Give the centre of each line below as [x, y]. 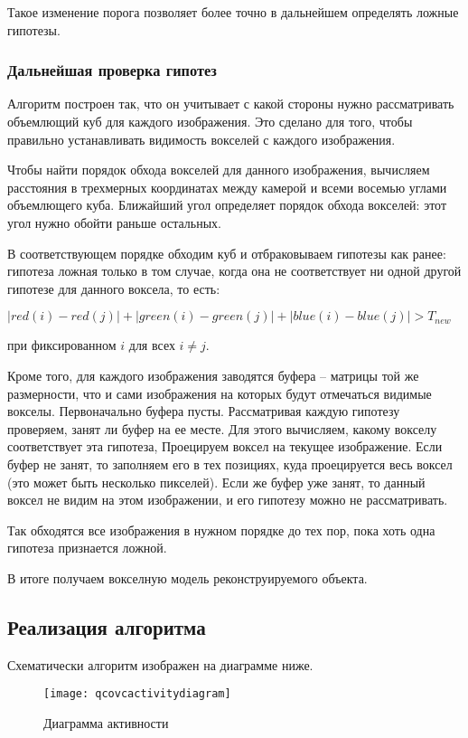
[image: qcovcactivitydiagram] [137, 694]
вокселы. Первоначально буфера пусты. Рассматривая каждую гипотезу [204, 411]
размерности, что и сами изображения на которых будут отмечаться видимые [220, 393]
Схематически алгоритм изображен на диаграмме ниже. [160, 664]
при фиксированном [62, 345]
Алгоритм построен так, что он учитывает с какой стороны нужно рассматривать [231, 104]
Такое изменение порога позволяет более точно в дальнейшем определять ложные [233, 12]
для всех [152, 345]
